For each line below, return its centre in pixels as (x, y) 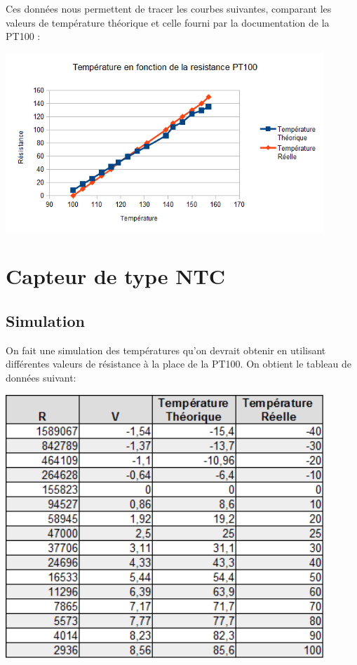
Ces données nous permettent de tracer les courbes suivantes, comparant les (169, 8)
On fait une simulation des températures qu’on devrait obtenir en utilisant (166, 350)
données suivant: (41, 378)
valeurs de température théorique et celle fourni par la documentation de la (168, 22)
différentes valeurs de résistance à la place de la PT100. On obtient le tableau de (178, 364)
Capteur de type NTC (116, 276)
